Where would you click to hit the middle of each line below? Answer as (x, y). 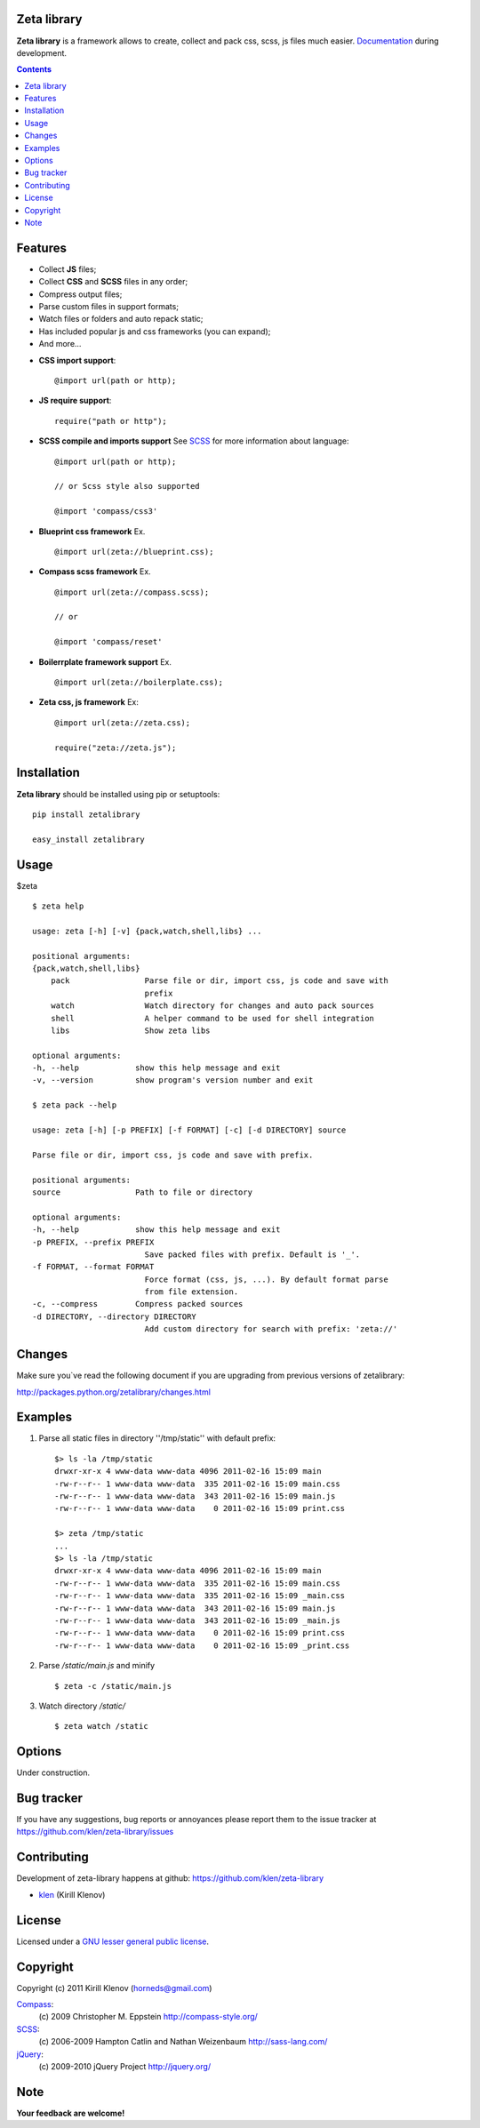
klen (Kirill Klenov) (72, 1894)
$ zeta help (58, 906)
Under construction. (53, 1772)
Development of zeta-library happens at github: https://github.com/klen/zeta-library (170, 1878)
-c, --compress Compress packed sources (138, 1304)
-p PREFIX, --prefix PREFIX (93, 1242)
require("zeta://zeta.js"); (116, 748)
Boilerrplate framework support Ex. (105, 661)
